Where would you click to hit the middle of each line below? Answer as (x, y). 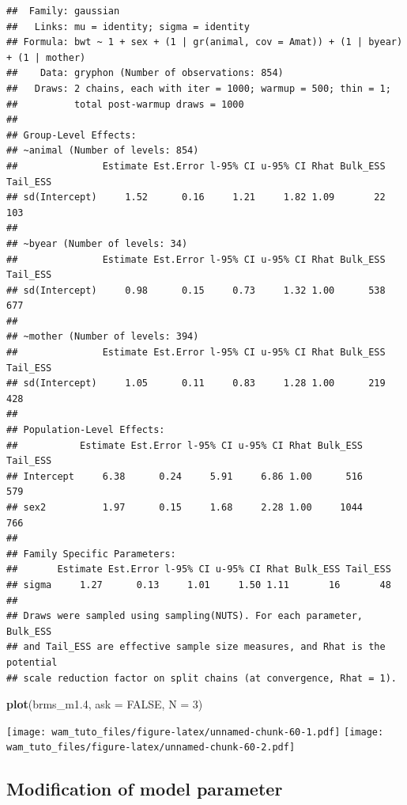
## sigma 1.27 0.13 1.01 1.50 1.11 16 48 (199, 585)
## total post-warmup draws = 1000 (125, 104)
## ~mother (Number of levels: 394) (103, 337)
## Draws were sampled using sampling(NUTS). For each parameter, (185, 616)
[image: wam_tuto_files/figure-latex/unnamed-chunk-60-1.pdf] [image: (195, 732)
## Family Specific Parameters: (91, 554)
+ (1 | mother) (46, 57)
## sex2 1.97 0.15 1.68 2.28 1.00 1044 (185, 507)
